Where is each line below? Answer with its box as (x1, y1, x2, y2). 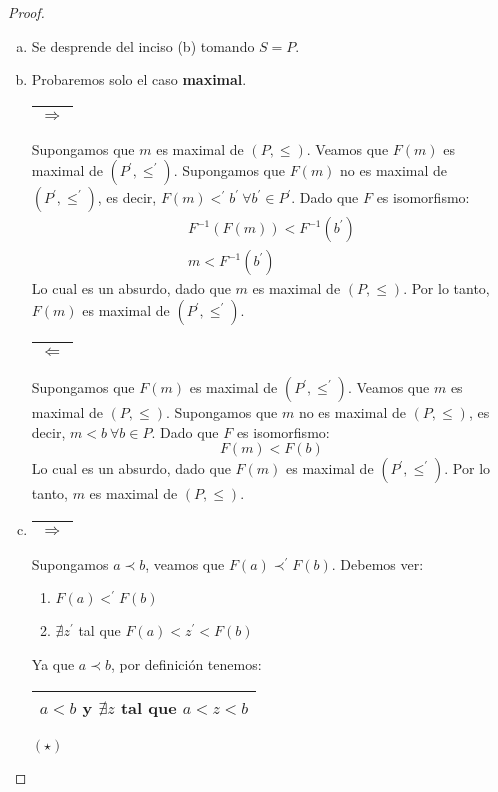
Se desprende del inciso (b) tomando (31, 35, 255, 56)
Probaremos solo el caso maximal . (31, 69, 247, 90)
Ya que (31, 654, 75, 674)
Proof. (8, 2, 45, 22)
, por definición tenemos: (110, 654, 262, 674)
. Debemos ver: (331, 553, 424, 574)
